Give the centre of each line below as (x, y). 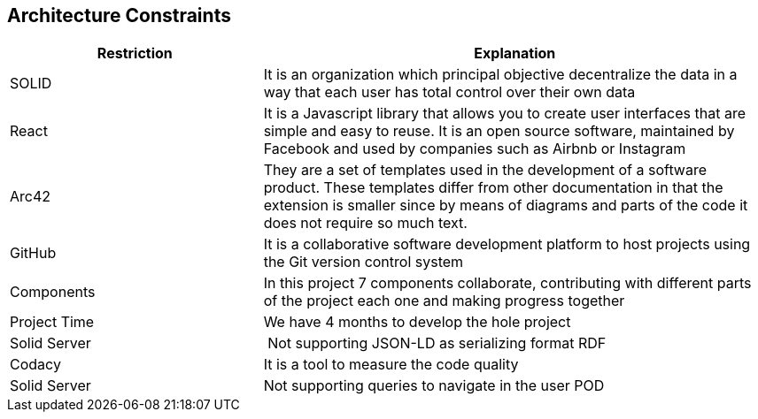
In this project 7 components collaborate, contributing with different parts (507, 283)
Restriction (135, 53)
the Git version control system (364, 262)
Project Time (52, 322)
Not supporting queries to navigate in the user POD (434, 386)
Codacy (35, 365)
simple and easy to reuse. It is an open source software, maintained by (499, 131)
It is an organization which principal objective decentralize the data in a (500, 75)
